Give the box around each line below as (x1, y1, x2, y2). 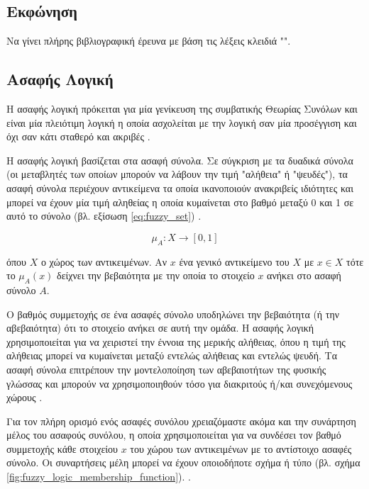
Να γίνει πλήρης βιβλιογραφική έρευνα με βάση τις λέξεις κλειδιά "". (6, 33, 291, 48)
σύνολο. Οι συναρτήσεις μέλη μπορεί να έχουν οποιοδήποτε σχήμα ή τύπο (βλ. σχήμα (6, 455, 360, 470)
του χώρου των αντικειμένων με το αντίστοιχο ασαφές (130, 441, 352, 456)
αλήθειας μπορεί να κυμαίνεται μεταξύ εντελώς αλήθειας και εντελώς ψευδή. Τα (6, 348, 338, 363)
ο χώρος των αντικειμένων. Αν (40, 254, 167, 269)
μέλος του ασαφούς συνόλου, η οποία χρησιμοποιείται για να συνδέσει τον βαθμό (6, 427, 341, 442)
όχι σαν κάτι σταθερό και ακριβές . (6, 129, 150, 144)
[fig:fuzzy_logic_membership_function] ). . (6, 469, 191, 484)
